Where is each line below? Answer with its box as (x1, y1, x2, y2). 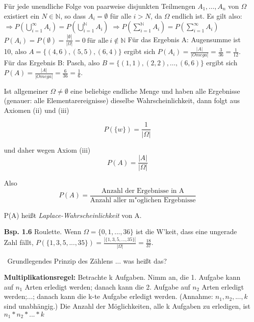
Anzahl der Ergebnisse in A (102, 187, 184, 194)
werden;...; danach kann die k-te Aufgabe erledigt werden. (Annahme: (4, 291, 213, 301)
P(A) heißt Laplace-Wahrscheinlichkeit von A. (4, 210, 142, 220)
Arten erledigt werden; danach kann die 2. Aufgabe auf (25, 281, 190, 292)
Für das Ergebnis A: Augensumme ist (127, 34, 241, 45)
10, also (4, 46, 26, 56)
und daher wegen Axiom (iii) (4, 144, 91, 155)
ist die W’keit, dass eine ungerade (135, 226, 237, 237)
